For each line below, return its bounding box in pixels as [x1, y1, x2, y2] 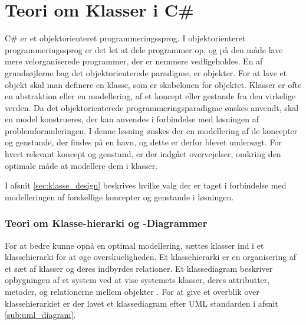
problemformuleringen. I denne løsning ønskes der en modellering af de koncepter [5, 124, 298, 136]
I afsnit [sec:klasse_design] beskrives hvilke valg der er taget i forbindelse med [5, 179, 287, 191]
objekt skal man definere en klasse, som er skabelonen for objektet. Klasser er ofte [5, 78, 302, 90]
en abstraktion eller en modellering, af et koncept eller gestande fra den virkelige [5, 90, 296, 102]
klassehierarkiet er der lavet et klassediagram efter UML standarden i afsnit [5, 297, 278, 309]
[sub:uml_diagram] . [5, 308, 76, 321]
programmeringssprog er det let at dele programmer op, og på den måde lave [5, 43, 283, 56]
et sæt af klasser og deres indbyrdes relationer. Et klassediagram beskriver [5, 262, 273, 274]
